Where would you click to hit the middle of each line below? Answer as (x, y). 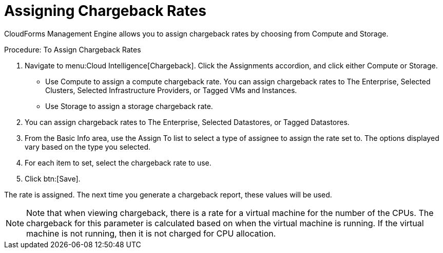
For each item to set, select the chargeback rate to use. (118, 162)
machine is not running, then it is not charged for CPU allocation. (151, 233)
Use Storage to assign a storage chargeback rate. (129, 106)
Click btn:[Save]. (53, 178)
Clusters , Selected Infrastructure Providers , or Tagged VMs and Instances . (171, 90)
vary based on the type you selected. (88, 147)
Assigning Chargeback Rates (105, 11)
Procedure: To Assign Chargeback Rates (73, 49)
